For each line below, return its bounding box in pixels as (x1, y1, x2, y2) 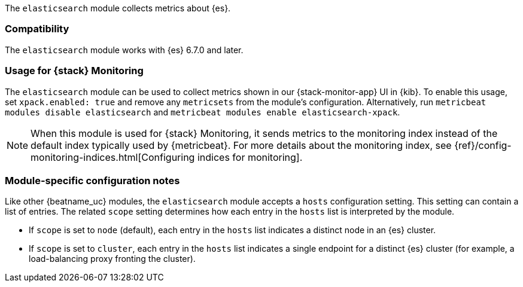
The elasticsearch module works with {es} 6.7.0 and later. (5, 44, 244, 55)
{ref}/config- (454, 139, 512, 151)
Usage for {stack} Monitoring (5, 65, 144, 77)
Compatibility (5, 23, 69, 35)
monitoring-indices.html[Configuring (31, 151, 195, 163)
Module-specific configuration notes (5, 174, 180, 187)
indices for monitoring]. (197, 151, 303, 163)
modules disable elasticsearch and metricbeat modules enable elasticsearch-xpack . (5, 106, 400, 117)
